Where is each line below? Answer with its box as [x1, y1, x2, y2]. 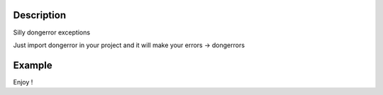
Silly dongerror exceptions [13, 28, 91, 37]
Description [13, 9, 67, 21]
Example [13, 59, 52, 71]
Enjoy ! [13, 77, 33, 86]
